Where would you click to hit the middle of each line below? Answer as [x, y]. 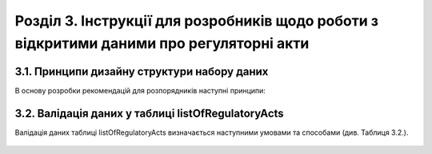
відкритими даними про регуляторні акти [162, 43]
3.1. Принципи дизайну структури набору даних [142, 71]
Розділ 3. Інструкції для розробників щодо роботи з [197, 21]
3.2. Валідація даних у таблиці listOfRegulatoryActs [149, 113]
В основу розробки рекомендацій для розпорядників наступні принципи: [140, 90]
